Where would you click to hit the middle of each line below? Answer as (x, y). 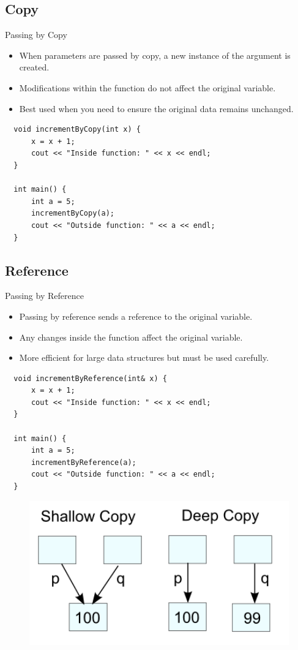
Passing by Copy (36, 35)
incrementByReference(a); (84, 462)
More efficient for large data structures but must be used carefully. (144, 357)
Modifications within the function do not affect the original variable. (147, 87)
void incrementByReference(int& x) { (90, 378)
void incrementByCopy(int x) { (77, 130)
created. (34, 67)
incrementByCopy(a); (73, 214)
